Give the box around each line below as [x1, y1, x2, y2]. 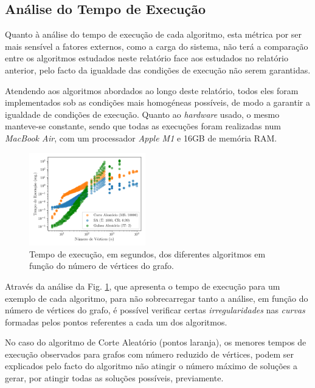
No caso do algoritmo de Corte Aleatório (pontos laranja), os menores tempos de [5, 336, 306, 349]
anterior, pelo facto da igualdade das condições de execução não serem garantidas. [5, 63, 311, 76]
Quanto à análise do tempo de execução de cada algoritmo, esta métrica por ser [5, 28, 302, 41]
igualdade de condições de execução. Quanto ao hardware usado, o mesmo [5, 107, 280, 120]
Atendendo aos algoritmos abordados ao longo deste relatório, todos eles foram [5, 84, 299, 97]
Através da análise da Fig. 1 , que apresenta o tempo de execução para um [5, 279, 280, 292]
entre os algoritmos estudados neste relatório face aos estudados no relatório [5, 52, 288, 64]
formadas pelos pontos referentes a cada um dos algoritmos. [5, 315, 227, 328]
